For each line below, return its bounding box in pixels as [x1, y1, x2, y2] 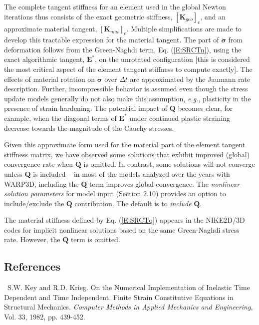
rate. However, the [4, 234, 60, 245]
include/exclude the [4, 198, 64, 208]
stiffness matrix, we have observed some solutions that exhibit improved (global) [4, 149, 250, 159]
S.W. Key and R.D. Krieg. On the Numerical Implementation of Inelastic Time [7, 282, 250, 293]
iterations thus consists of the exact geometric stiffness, [4, 11, 173, 21]
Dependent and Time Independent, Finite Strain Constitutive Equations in [4, 292, 234, 302]
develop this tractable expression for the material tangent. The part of [4, 34, 219, 45]
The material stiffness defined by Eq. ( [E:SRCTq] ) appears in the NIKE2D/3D [4, 215, 245, 225]
